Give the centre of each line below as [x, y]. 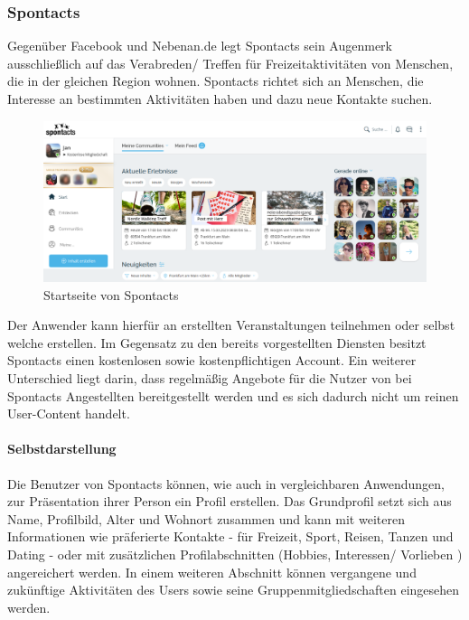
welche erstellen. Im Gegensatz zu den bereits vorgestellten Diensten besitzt [217, 342]
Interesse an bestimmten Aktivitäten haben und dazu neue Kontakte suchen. [220, 99]
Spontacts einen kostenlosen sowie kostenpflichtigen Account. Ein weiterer [212, 360]
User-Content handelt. [69, 413]
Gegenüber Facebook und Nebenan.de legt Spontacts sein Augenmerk [200, 46]
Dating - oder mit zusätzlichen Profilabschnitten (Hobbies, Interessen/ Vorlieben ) [235, 554]
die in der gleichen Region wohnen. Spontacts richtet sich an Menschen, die [216, 81]
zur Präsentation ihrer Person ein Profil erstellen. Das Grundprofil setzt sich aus [230, 501]
